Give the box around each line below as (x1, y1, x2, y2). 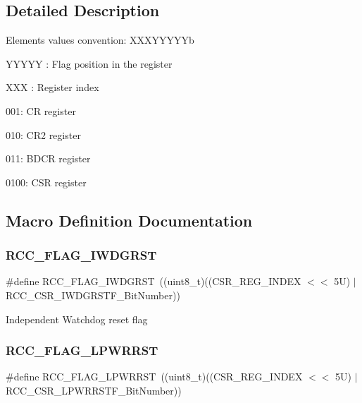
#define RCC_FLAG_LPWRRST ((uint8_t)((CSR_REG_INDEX (6, 369, 303, 384)
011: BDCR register (6, 151, 91, 166)
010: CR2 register (6, 127, 81, 142)
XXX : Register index (6, 80, 99, 95)
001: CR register (6, 103, 76, 118)
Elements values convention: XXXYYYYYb (6, 32, 194, 47)
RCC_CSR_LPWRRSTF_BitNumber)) (6, 383, 182, 397)
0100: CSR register (6, 174, 87, 189)
